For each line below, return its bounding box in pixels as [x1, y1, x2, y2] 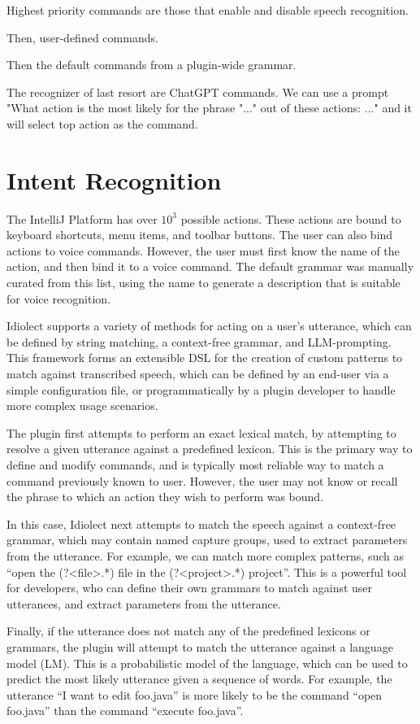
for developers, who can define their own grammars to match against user [6, 579, 373, 596]
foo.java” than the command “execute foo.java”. [6, 702, 244, 719]
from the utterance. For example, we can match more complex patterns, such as [6, 547, 405, 564]
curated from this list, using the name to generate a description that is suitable [6, 274, 401, 291]
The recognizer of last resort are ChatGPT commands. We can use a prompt [6, 83, 389, 100]
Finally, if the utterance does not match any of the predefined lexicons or [6, 622, 370, 639]
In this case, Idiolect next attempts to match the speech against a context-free [6, 515, 396, 532]
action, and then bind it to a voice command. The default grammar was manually [6, 258, 414, 275]
